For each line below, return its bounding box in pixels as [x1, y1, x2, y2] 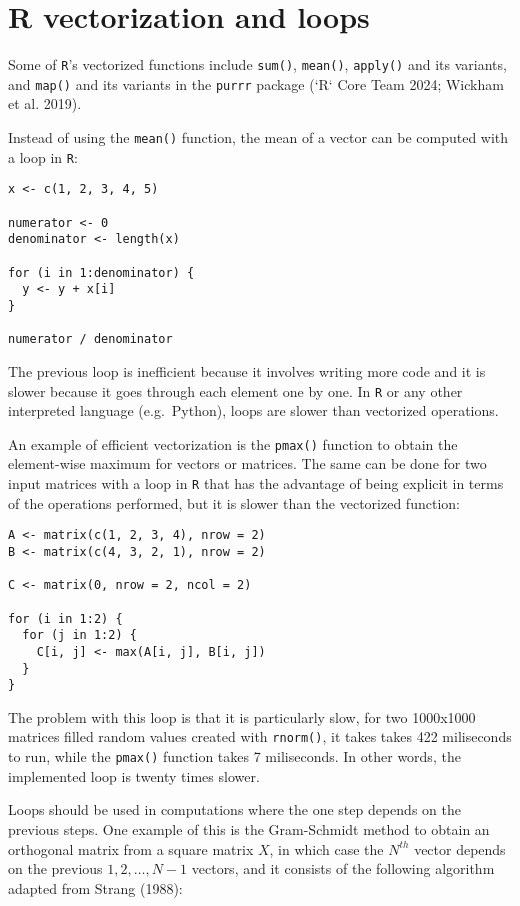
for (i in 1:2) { [8, 611, 123, 626]
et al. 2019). [8, 93, 82, 114]
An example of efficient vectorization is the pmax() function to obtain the [8, 433, 458, 454]
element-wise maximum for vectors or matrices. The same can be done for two [8, 453, 487, 474]
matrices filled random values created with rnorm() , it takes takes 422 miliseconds [8, 726, 512, 747]
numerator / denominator [8, 332, 173, 347]
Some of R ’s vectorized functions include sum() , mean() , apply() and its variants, [8, 54, 507, 75]
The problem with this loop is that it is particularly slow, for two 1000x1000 [8, 706, 476, 727]
